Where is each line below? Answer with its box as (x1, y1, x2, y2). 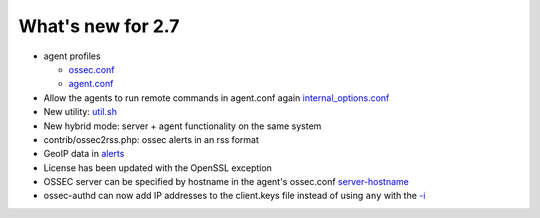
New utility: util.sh (43, 106, 117, 118)
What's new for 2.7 (18, 15, 180, 37)
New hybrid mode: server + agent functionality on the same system (43, 120, 322, 132)
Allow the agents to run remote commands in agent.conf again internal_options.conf (43, 91, 390, 104)
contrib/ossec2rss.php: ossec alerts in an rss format (43, 133, 259, 145)
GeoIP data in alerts (43, 148, 125, 160)
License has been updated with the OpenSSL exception (43, 161, 272, 174)
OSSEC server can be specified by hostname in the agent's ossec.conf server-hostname (43, 176, 409, 188)
